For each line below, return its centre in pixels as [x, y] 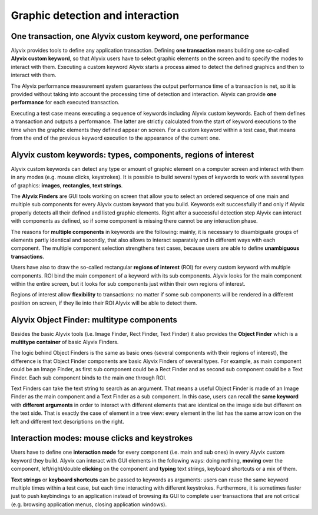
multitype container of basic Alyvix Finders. [65, 342]
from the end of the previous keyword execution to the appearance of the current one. [115, 138]
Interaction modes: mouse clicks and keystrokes [102, 438]
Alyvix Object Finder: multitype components [94, 320]
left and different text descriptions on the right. [67, 421]
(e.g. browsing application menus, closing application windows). [89, 504]
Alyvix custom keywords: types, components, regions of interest [132, 155]
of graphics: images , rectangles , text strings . [67, 185]
